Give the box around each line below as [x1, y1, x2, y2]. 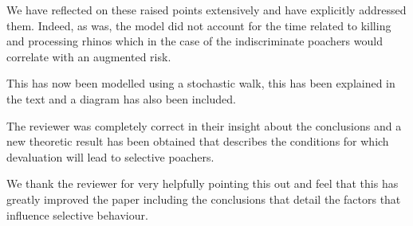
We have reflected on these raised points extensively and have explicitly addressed [6, 2, 407, 18]
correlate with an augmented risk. [6, 48, 171, 64]
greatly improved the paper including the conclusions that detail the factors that [6, 190, 401, 207]
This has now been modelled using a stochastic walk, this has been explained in [6, 75, 395, 92]
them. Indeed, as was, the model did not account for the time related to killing [6, 17, 391, 33]
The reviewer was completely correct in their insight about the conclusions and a [6, 117, 402, 134]
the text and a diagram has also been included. [6, 90, 236, 107]
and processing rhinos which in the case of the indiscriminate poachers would [6, 33, 383, 49]
